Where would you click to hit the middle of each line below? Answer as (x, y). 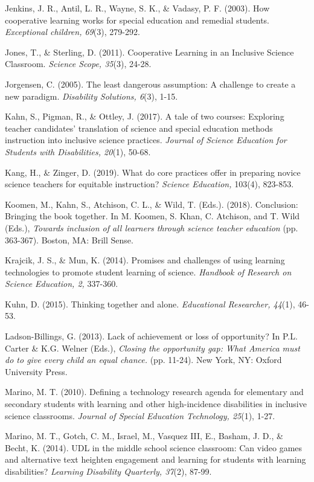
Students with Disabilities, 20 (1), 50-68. (78, 151)
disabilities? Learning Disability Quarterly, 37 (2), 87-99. (108, 471)
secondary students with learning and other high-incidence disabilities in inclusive (156, 404)
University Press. (36, 371)
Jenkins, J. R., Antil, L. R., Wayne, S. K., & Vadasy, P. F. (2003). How (137, 8)
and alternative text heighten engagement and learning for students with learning (155, 459)
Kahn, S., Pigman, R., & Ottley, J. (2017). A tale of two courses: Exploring (145, 116)
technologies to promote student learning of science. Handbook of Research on (148, 272)
